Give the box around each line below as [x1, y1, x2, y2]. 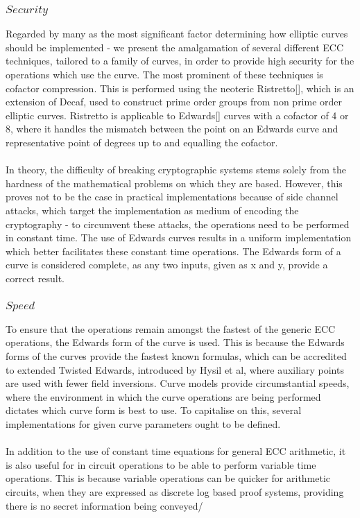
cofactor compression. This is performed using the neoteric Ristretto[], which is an [6, 80, 354, 95]
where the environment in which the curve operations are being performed [6, 389, 321, 404]
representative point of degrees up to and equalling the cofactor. [6, 135, 278, 150]
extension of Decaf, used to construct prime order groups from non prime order [6, 94, 343, 109]
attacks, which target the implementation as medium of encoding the [6, 203, 299, 218]
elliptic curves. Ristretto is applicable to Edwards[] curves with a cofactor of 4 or [6, 107, 349, 122]
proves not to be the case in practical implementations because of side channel [6, 189, 338, 204]
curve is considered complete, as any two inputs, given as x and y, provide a [6, 257, 328, 272]
